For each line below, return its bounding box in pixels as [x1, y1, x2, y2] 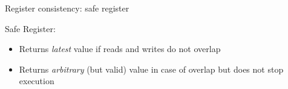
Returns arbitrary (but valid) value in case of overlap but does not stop [19, 62, 284, 75]
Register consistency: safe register [5, 2, 129, 14]
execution [19, 74, 54, 87]
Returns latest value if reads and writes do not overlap [19, 42, 221, 55]
